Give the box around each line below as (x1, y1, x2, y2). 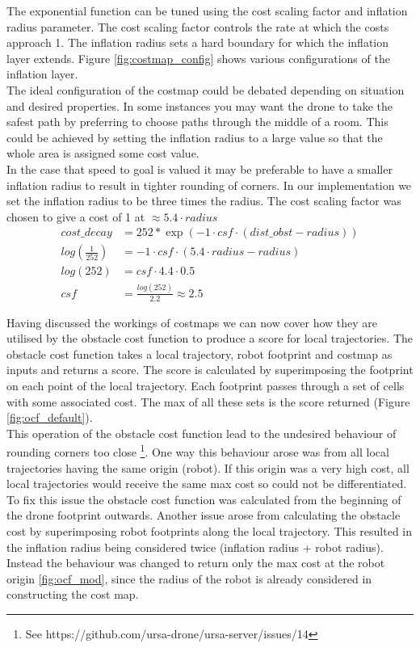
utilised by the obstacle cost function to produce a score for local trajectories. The (6, 330, 414, 347)
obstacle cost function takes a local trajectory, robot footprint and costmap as (6, 345, 393, 362)
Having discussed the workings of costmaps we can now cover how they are (6, 313, 378, 330)
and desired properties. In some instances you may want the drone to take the (6, 97, 393, 114)
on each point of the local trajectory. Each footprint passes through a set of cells (6, 377, 405, 393)
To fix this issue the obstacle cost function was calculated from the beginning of (6, 490, 401, 507)
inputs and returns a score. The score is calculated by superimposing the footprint (6, 361, 414, 378)
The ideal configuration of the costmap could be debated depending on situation (6, 81, 405, 98)
